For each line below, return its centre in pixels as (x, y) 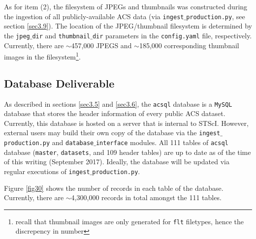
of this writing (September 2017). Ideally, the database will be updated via (117, 162)
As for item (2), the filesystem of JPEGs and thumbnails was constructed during (126, 6)
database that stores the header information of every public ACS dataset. (115, 113)
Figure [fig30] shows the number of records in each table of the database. (114, 188)
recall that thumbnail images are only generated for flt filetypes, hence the (129, 221)
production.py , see (216, 16)
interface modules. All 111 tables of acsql (162, 142)
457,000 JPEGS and (101, 45)
